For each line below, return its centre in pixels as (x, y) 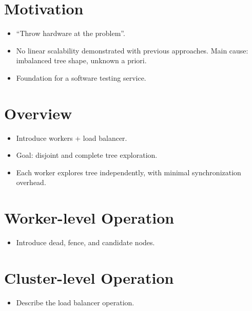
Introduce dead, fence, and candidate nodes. (85, 242)
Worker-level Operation (89, 218)
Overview (38, 113)
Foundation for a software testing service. (81, 77)
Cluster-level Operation (89, 277)
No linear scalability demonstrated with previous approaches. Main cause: (132, 50)
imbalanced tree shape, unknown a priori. (81, 60)
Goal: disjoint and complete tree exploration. (87, 155)
